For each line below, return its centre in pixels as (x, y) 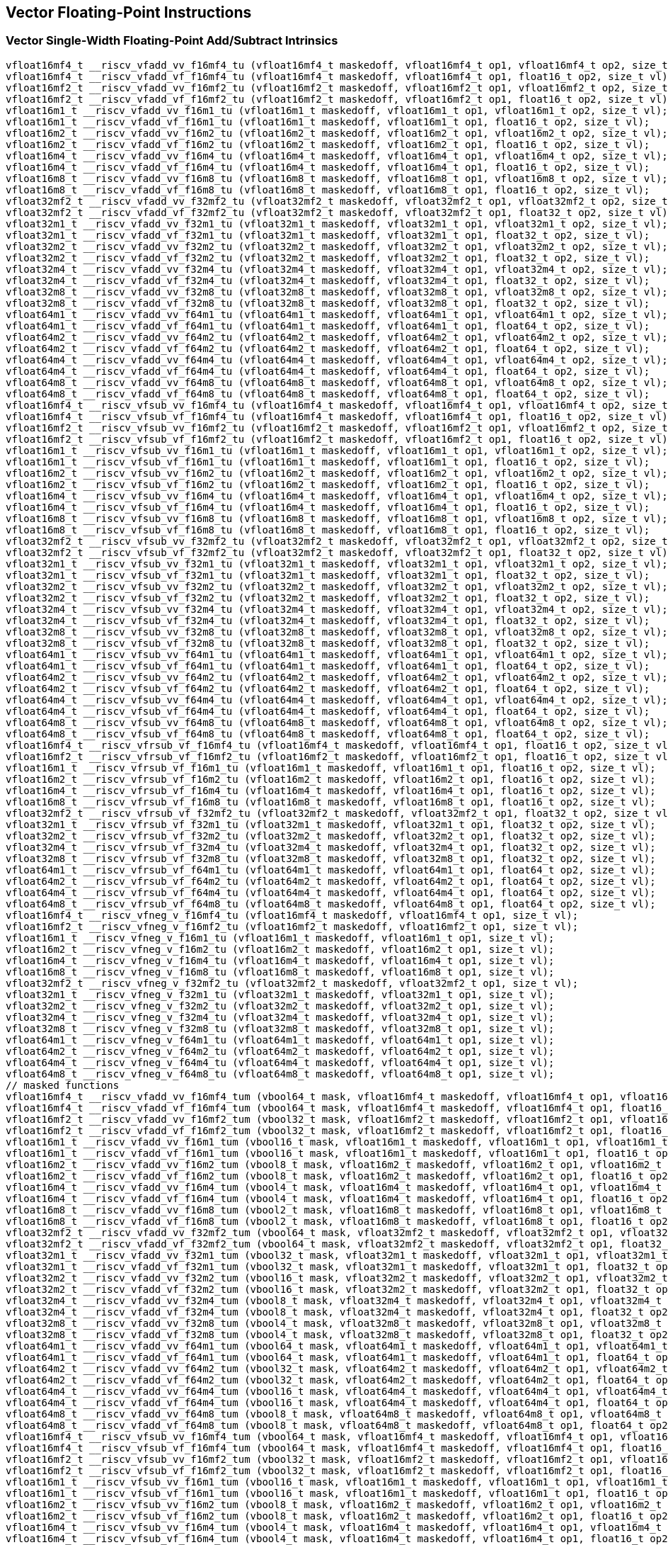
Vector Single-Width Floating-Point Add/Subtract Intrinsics (172, 41)
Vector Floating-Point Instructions (129, 12)
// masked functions (63, 1085)
